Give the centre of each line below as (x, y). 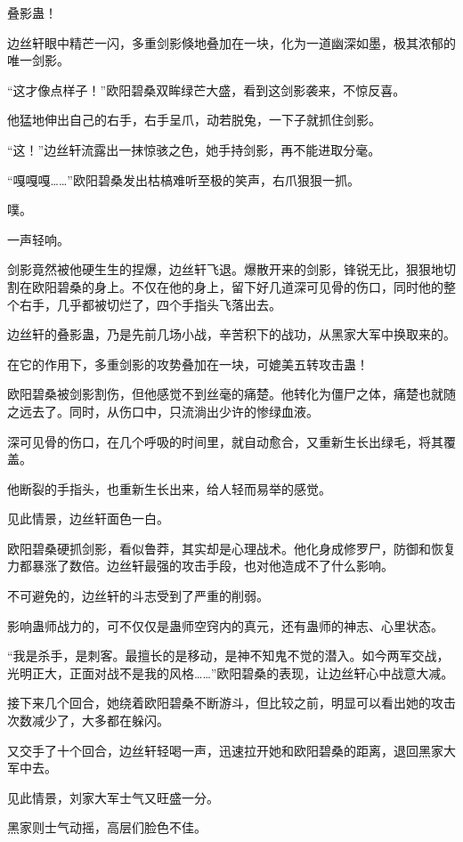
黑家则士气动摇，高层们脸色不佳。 (107, 827)
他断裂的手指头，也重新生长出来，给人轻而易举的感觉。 (169, 488)
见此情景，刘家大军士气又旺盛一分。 (113, 797)
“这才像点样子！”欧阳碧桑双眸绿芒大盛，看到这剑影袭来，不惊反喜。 (207, 89)
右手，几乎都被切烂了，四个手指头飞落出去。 (150, 304)
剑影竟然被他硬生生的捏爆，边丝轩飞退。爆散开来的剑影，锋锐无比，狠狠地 (225, 269)
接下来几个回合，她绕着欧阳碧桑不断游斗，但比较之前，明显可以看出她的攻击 (231, 703)
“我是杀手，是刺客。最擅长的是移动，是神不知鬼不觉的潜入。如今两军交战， (228, 656)
